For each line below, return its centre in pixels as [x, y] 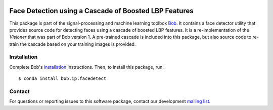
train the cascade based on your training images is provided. [73, 44]
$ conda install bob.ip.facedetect [62, 79]
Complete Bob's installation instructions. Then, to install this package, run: [86, 67]
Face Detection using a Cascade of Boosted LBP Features [102, 11]
